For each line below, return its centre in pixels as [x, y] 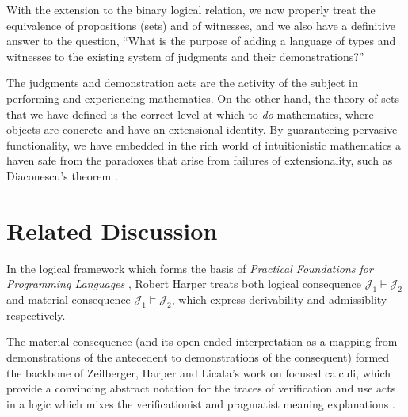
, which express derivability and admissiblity [279, 299]
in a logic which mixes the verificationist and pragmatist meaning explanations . [201, 403]
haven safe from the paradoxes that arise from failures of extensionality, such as [200, 160]
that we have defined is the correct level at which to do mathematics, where [190, 114]
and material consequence [69, 299]
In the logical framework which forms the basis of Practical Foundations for [190, 268]
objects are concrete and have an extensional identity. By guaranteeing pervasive [202, 129]
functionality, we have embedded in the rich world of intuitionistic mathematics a [204, 144]
